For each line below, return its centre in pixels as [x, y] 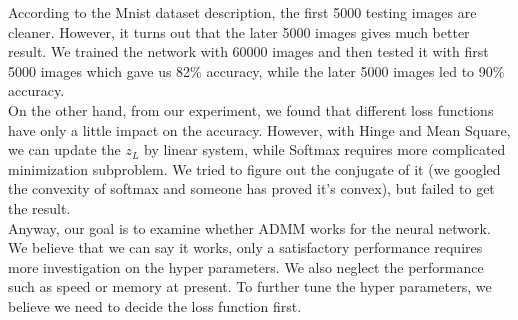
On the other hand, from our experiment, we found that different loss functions [251, 109]
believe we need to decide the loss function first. [155, 305]
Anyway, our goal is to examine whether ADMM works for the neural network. [249, 227]
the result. [39, 207]
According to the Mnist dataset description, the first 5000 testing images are [242, 12]
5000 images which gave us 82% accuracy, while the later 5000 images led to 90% [256, 70]
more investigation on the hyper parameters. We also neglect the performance [246, 266]
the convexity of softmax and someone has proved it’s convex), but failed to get [251, 188]
